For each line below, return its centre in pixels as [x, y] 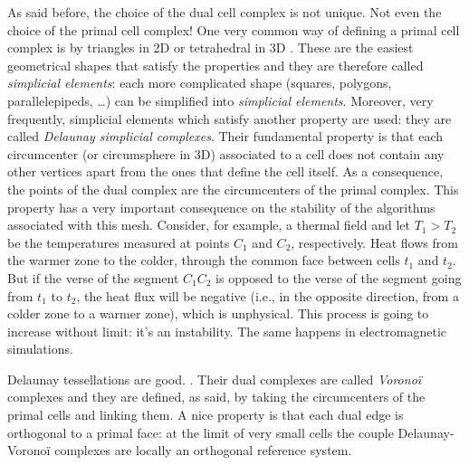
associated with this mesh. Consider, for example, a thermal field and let [209, 225]
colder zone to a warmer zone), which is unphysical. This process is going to [218, 313]
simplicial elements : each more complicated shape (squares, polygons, [200, 83]
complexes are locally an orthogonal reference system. [203, 450]
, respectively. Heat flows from [374, 242]
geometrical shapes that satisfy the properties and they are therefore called [215, 65]
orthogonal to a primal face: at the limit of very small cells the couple [201, 432]
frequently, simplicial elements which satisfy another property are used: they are [230, 118]
